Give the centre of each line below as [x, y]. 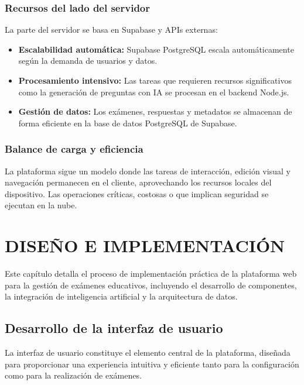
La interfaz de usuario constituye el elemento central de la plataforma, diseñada [148, 353]
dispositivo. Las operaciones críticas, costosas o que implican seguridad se [137, 193]
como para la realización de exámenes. [73, 375]
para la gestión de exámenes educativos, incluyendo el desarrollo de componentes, [151, 285]
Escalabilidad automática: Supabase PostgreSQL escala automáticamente [156, 49]
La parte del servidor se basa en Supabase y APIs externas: [111, 30]
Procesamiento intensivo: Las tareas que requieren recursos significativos [155, 80]
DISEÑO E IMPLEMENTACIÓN [145, 245]
